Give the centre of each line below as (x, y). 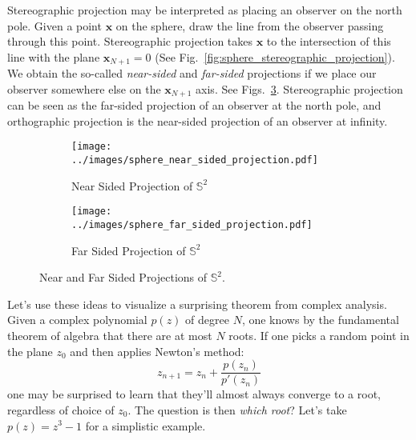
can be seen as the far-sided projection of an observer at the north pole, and (194, 105)
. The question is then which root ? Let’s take (237, 409)
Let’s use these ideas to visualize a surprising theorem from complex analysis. (197, 304)
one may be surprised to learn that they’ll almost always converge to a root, (194, 394)
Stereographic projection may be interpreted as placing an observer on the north (205, 10)
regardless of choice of (61, 409)
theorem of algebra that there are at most (110, 336)
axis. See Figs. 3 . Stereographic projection (299, 88)
